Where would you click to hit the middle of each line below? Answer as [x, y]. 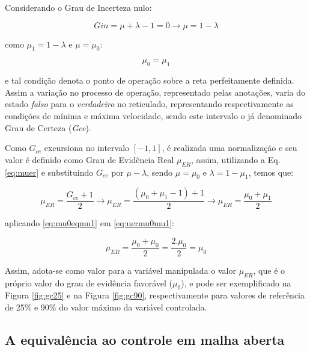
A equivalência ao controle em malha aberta [145, 339]
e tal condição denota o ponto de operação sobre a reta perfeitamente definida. [150, 80]
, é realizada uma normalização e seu [229, 148]
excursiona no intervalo [87, 148]
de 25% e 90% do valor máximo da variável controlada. [106, 307]
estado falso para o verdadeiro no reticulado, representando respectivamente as [149, 104]
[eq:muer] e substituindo [49, 172]
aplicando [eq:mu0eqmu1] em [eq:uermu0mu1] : [90, 223]
